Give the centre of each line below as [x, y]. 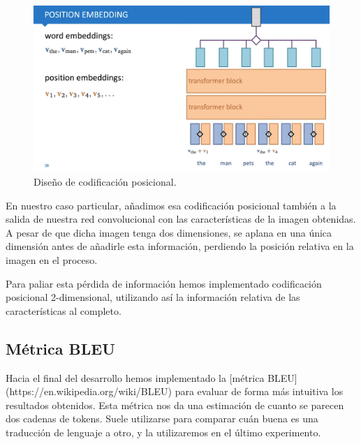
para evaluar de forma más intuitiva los [259, 391]
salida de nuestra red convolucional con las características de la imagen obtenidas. [181, 219]
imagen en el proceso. [52, 260]
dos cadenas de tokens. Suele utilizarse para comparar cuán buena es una [162, 419]
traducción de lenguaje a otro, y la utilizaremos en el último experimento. [163, 432]
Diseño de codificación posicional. [105, 182]
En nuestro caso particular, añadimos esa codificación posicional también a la [171, 205]
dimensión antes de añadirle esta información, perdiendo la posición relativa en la [180, 246]
